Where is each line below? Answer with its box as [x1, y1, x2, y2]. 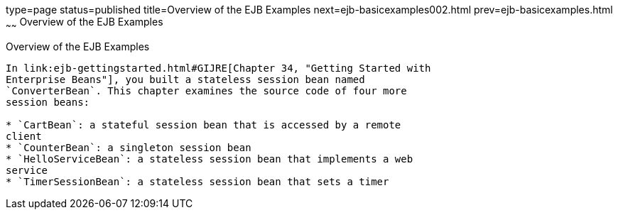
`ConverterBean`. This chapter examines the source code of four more [6, 84, 407, 97]
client [6, 130, 42, 142]
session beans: [6, 96, 90, 108]
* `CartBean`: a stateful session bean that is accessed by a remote [6, 118, 401, 131]
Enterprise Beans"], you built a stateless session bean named [6, 73, 365, 85]
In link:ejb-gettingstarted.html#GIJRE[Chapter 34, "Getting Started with [6, 62, 431, 74]
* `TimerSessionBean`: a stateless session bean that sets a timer [6, 175, 389, 187]
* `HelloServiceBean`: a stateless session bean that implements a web [6, 153, 413, 165]
